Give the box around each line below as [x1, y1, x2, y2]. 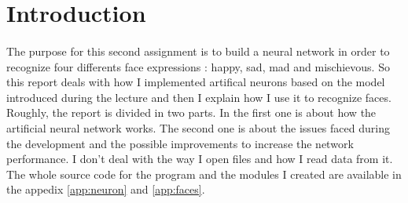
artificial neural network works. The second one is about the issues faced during [6, 119, 390, 136]
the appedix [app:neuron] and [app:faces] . [6, 181, 205, 198]
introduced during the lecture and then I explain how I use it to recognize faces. [6, 89, 391, 105]
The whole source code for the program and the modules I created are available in [6, 165, 402, 182]
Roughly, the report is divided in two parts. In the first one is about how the [6, 104, 377, 121]
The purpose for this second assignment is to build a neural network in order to [6, 42, 390, 59]
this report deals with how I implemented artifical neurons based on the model [6, 74, 385, 90]
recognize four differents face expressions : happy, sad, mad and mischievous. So [6, 58, 390, 74]
